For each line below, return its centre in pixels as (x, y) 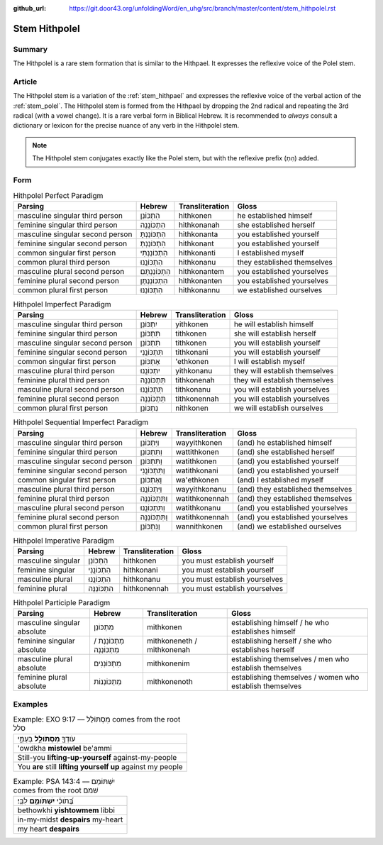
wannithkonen (199, 526)
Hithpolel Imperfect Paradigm (62, 304)
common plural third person (63, 262)
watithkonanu (198, 507)
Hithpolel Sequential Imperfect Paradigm (81, 422)
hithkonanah (199, 225)
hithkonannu (199, 289)
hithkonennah (146, 588)
